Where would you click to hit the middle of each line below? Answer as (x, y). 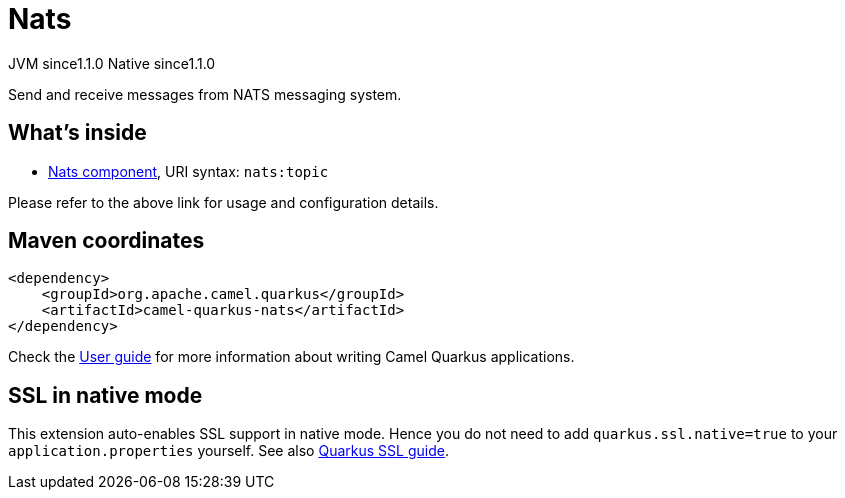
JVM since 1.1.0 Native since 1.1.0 (112, 63)
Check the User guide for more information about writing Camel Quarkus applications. (291, 357)
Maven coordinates (106, 241)
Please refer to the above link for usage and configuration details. (223, 202)
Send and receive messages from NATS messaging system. (205, 94)
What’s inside (77, 133)
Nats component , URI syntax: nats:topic (188, 171)
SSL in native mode (105, 395)
